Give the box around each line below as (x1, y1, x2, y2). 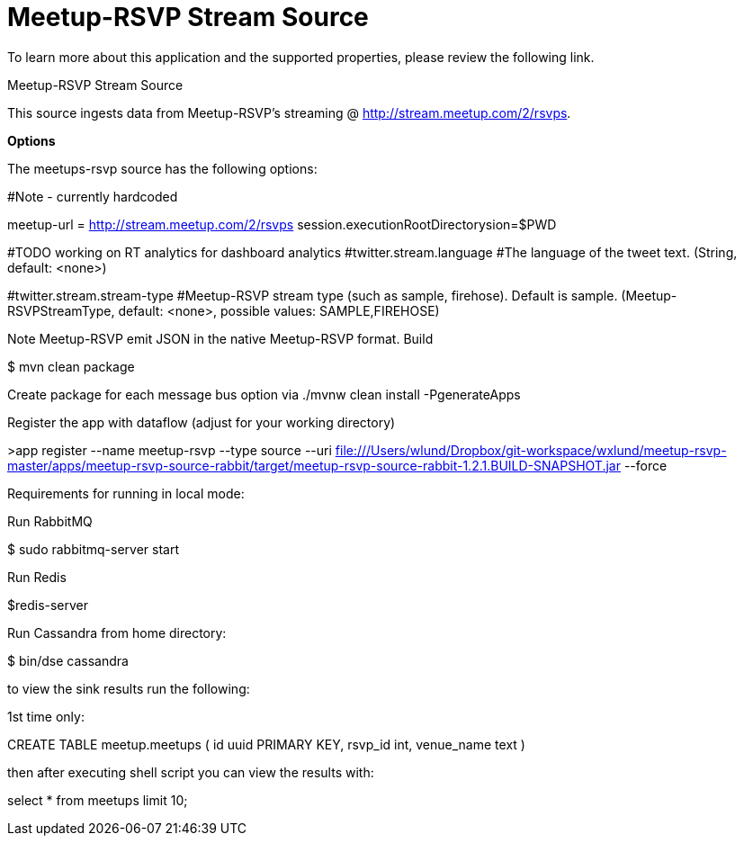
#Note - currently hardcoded (7, 188, 178, 204)
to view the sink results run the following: (7, 680, 250, 696)
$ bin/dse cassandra (7, 652, 129, 668)
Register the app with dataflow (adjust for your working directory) (7, 414, 396, 430)
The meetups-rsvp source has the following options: (7, 160, 318, 176)
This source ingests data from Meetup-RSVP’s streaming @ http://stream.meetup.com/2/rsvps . (7, 104, 571, 121)
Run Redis (7, 569, 67, 585)
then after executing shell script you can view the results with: (7, 764, 374, 780)
